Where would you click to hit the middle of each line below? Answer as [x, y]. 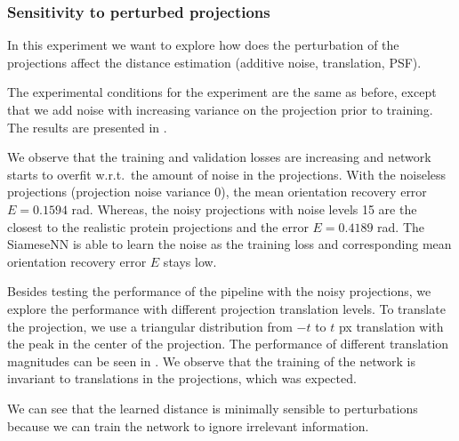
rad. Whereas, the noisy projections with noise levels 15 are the [244, 208]
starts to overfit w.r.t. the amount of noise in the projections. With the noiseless [227, 174]
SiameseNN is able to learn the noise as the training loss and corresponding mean [229, 244]
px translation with [391, 326]
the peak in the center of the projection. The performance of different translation [228, 344]
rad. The [401, 226]
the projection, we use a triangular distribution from [150, 326]
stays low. [190, 261]
